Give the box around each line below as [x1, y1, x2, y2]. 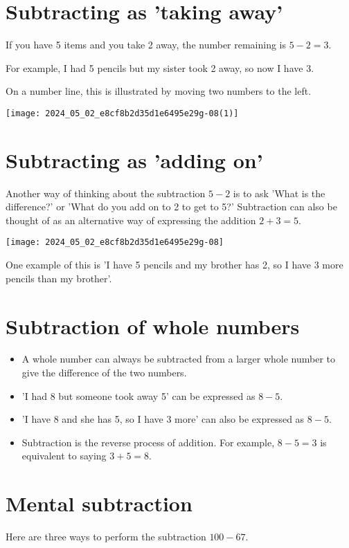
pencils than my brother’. [6, 271, 112, 285]
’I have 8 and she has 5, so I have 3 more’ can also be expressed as [21, 412, 305, 426]
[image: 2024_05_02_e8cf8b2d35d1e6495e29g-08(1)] [6, 108, 239, 118]
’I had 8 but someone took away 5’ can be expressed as [21, 388, 256, 403]
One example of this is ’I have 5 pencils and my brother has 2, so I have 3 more [6, 257, 343, 272]
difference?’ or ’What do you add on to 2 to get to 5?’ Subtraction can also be [6, 199, 337, 214]
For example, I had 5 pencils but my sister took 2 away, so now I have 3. [6, 60, 314, 75]
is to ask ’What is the [233, 185, 325, 200]
